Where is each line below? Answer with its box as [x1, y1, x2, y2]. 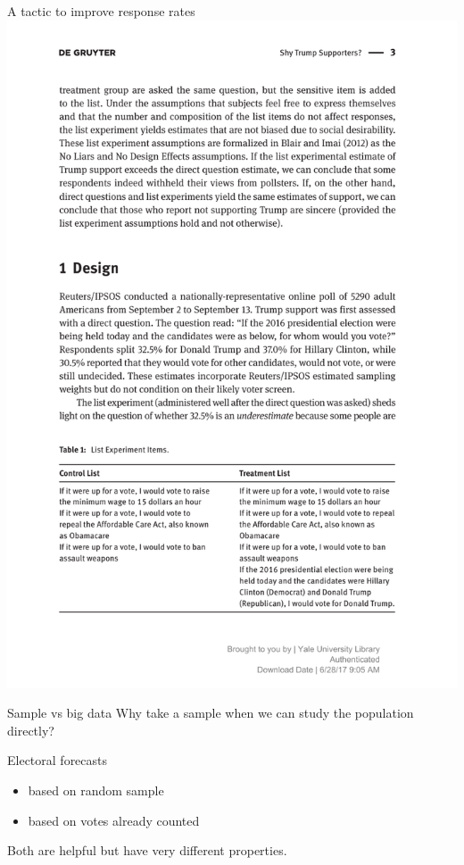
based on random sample [28, 780, 164, 799]
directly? [7, 720, 54, 739]
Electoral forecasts [7, 751, 108, 769]
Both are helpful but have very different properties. [7, 841, 287, 860]
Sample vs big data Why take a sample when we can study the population [7, 703, 414, 722]
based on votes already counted [28, 811, 200, 829]
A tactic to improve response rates [7, 2, 195, 20]
